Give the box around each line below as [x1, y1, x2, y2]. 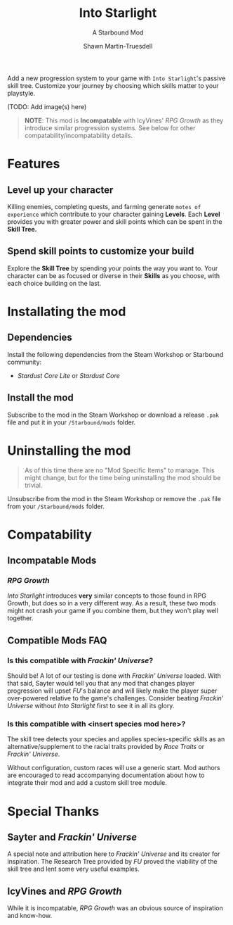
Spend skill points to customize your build [7, 245, 194, 258]
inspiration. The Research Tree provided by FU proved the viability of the [7, 857, 218, 866]
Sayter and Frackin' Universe [7, 831, 138, 843]
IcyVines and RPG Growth [7, 885, 122, 897]
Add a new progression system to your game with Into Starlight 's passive [7, 74, 226, 82]
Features [7, 156, 60, 172]
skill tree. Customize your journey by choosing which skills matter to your [7, 81, 219, 89]
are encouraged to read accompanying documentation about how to [7, 771, 205, 779]
